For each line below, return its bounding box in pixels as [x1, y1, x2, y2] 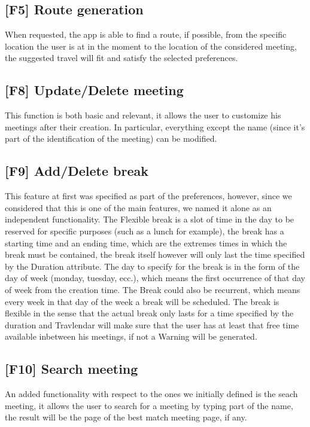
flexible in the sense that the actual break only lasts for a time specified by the [5, 307, 294, 319]
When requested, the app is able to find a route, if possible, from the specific [5, 28, 287, 41]
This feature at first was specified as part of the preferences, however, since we [5, 190, 292, 202]
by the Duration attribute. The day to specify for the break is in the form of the [5, 260, 300, 272]
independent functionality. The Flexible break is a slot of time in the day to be [5, 213, 294, 225]
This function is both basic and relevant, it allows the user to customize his [5, 109, 281, 121]
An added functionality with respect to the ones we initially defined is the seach [5, 388, 298, 400]
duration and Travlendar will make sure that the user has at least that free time [5, 318, 299, 331]
